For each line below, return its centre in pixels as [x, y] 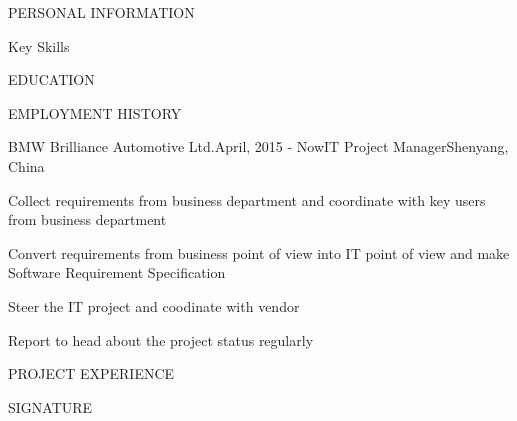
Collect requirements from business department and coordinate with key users [247, 199]
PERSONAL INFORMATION [101, 12]
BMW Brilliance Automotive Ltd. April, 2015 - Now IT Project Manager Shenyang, [258, 146]
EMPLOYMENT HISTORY [95, 112]
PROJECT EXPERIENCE [91, 373]
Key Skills [39, 45]
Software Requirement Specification [117, 272]
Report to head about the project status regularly [161, 339]
